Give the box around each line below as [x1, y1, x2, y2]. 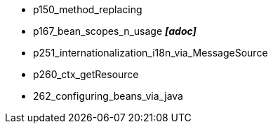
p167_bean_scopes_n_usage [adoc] [33, 25, 197, 37]
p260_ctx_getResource [33, 68, 139, 80]
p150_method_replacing [33, 3, 142, 15]
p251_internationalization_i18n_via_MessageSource [33, 47, 268, 59]
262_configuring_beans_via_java [33, 90, 183, 102]
